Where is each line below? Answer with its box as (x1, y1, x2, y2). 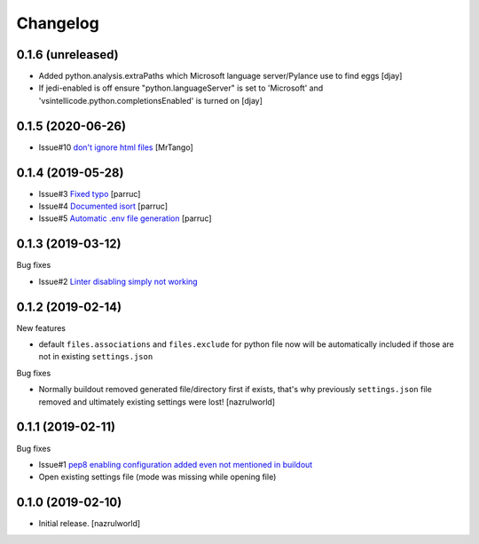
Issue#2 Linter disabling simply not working (38, 276, 199, 287)
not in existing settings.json (38, 351, 153, 362)
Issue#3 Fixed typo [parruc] (38, 188, 141, 199)
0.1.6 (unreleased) (16, 47, 119, 62)
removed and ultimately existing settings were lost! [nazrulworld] (38, 396, 275, 407)
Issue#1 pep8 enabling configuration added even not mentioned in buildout (38, 459, 313, 469)
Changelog (16, 13, 99, 33)
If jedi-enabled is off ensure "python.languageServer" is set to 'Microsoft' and (38, 83, 324, 93)
